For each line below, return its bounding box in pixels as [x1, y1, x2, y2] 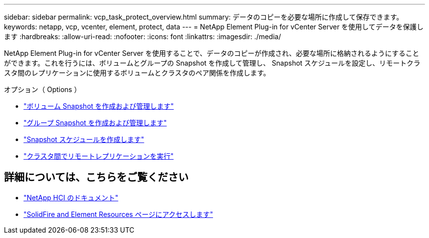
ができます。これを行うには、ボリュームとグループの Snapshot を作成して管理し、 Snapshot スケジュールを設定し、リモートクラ [4, 59, 421, 67]
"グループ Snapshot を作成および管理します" [24, 119, 167, 127]
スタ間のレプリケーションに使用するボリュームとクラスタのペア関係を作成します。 [4, 69, 270, 77]
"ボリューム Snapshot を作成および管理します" [24, 102, 174, 110]
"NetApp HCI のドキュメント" [24, 193, 119, 202]
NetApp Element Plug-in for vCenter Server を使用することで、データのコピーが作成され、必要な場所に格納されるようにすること [4, 49, 420, 57]
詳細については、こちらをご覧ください [4, 171, 189, 184]
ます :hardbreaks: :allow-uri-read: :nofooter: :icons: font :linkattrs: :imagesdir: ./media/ [4, 32, 281, 41]
